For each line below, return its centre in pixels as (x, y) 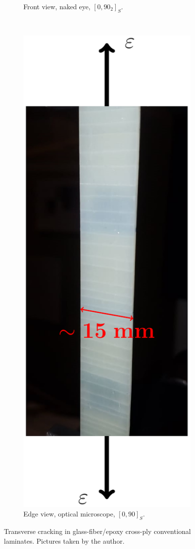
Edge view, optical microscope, (69, 514)
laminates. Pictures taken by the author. (64, 540)
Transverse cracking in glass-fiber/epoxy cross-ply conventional (97, 531)
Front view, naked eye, (57, 6)
